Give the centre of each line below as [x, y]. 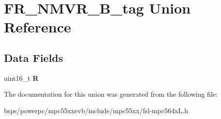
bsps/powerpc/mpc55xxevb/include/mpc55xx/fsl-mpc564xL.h [96, 110]
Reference [38, 27]
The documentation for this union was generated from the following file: [111, 94]
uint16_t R [21, 78]
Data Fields [34, 57]
